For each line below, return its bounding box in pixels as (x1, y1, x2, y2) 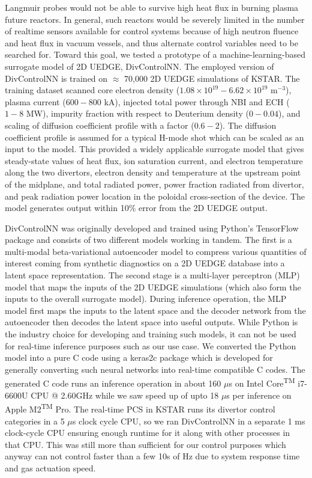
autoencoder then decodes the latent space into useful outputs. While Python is (5, 316, 298, 328)
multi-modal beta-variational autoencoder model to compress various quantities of (5, 245, 307, 257)
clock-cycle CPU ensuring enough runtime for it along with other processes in (5, 426, 290, 439)
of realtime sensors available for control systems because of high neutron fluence (5, 25, 299, 37)
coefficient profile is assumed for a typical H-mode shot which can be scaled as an (5, 130, 304, 143)
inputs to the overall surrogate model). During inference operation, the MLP (5, 292, 287, 305)
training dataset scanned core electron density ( (5, 84, 180, 96)
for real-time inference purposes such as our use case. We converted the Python (5, 339, 296, 352)
